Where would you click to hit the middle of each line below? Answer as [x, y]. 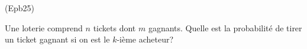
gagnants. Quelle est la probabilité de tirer [225, 27]
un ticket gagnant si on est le [57, 39]
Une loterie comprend [44, 27]
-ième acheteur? [145, 39]
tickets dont [114, 27]
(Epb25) [20, 8]
